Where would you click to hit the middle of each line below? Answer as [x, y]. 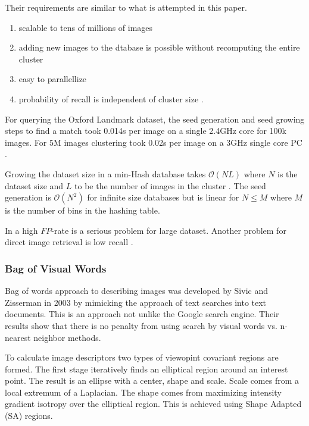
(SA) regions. [29, 416]
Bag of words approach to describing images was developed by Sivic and [136, 291]
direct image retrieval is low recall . [69, 242]
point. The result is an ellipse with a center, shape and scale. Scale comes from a [152, 380]
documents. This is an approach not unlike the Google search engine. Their [142, 314]
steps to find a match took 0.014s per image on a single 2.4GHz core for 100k [146, 131]
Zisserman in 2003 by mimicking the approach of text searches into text [136, 302]
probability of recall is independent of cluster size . [111, 98]
